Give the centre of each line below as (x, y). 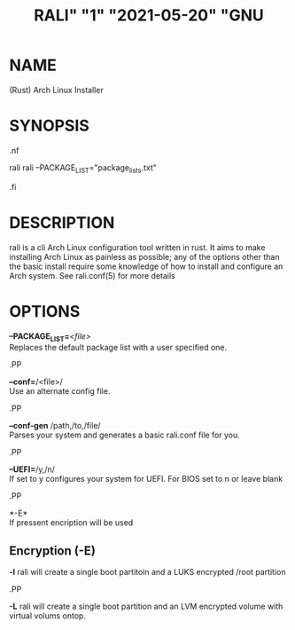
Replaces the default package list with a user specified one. (118, 348)
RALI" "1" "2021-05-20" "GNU (149, 16)
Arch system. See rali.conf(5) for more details (92, 275)
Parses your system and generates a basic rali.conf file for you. (125, 435)
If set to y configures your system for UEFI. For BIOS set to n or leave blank (146, 479)
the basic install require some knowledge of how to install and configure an (146, 266)
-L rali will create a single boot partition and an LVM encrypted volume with (146, 606)
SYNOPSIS (50, 126)
